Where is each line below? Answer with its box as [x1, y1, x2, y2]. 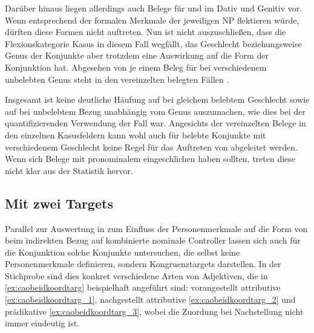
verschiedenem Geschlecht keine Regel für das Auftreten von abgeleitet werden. [5, 140, 298, 153]
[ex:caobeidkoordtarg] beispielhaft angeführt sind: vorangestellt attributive [5, 281, 281, 294]
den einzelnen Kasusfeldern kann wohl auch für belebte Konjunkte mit [5, 128, 266, 141]
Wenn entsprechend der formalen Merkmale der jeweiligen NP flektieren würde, [5, 13, 299, 26]
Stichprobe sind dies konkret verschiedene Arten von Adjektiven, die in [5, 269, 268, 282]
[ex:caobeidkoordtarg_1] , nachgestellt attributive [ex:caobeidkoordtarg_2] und [5, 293, 296, 306]
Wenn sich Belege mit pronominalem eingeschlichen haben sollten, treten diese [5, 152, 296, 165]
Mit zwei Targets [5, 193, 113, 212]
